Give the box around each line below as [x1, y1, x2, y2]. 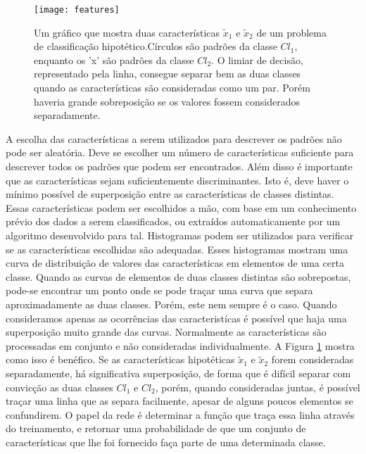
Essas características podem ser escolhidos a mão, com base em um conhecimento [6, 200, 357, 215]
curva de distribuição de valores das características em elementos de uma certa [6, 256, 344, 270]
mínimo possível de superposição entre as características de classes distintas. [6, 187, 334, 201]
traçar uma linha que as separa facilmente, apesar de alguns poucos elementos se [6, 393, 353, 408]
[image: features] [34, 5, 120, 15]
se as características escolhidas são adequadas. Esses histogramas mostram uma [6, 241, 348, 256]
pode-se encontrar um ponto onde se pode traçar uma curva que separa [6, 283, 313, 298]
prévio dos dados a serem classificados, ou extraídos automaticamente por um [6, 214, 341, 229]
